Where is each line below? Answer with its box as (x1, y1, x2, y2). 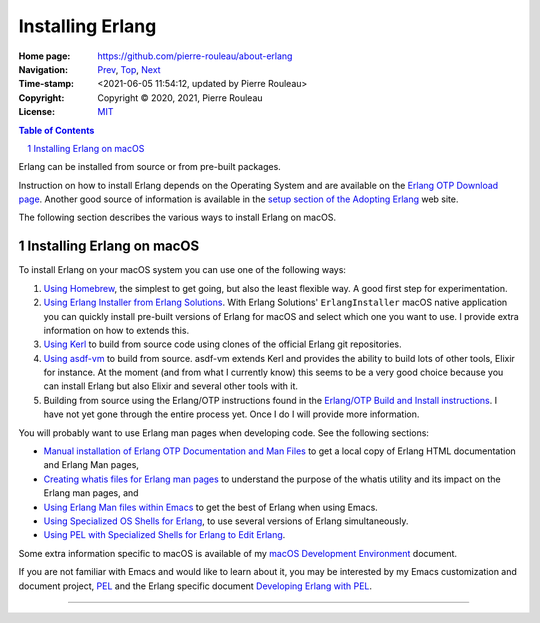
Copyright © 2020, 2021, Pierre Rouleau (97, 91, 264, 104)
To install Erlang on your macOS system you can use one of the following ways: (18, 264, 347, 276)
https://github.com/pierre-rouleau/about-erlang (97, 50, 293, 62)
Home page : (18, 50, 71, 62)
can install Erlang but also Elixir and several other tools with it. (43, 380, 299, 392)
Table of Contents (18, 124, 95, 136)
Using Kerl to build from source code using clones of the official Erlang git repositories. (43, 338, 402, 350)
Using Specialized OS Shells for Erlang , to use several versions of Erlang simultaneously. (43, 515, 409, 527)
